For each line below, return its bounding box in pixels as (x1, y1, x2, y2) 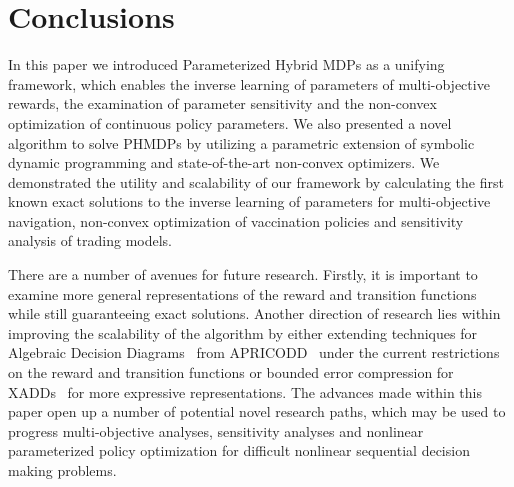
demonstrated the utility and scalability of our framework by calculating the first (8, 171, 504, 192)
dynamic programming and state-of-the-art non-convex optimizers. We (8, 152, 440, 173)
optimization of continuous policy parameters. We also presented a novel (8, 112, 452, 133)
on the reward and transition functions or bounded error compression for (8, 362, 454, 383)
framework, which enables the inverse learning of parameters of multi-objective (8, 73, 490, 94)
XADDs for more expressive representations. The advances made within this (8, 381, 482, 402)
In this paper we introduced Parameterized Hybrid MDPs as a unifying (8, 54, 445, 75)
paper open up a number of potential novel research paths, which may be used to (8, 401, 506, 422)
